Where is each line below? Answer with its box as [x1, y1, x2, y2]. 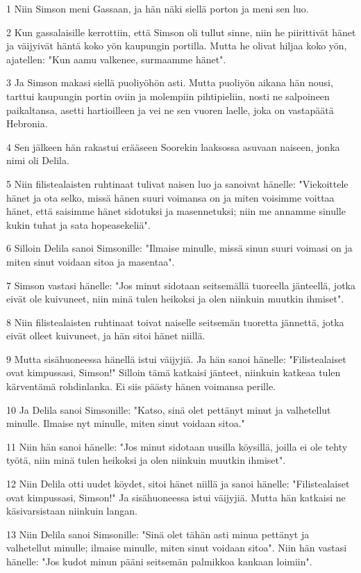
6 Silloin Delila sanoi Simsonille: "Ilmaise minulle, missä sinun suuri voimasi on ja [6, 241, 353, 255]
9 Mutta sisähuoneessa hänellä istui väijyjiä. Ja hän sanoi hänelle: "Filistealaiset [6, 351, 346, 366]
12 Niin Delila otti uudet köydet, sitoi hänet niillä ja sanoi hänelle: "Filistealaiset [6, 476, 350, 491]
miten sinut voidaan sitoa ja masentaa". [6, 254, 175, 268]
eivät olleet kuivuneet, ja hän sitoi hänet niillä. [6, 328, 205, 343]
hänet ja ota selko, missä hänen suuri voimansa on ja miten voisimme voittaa [6, 190, 335, 204]
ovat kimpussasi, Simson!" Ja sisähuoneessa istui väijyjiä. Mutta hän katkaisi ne [6, 490, 346, 504]
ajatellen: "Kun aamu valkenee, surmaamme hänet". [6, 51, 226, 66]
